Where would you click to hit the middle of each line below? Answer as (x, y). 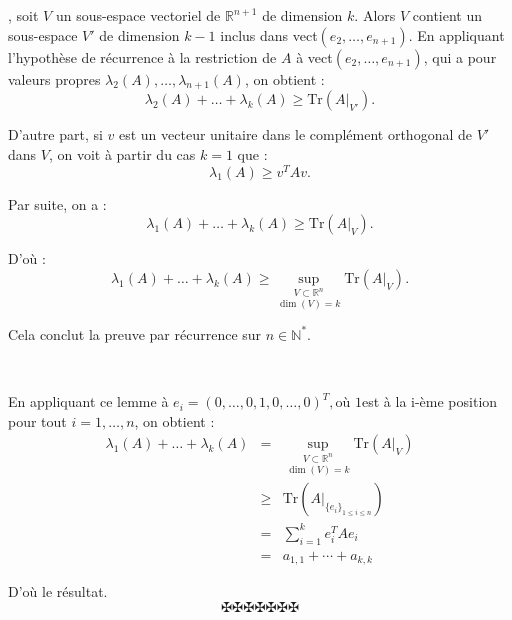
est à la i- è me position (429, 401)
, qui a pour (460, 56)
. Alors (375, 15)
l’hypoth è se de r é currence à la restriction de (142, 56)
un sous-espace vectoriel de (138, 15)
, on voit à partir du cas (122, 153)
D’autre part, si (55, 134)
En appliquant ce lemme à (88, 401)
